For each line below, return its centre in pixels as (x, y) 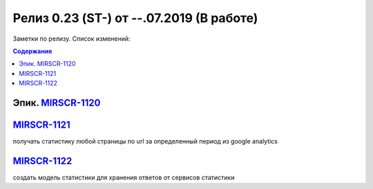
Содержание (32, 51)
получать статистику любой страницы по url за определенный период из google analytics (145, 141)
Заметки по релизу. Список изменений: (71, 39)
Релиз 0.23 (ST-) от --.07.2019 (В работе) (135, 18)
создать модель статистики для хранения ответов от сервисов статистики (124, 177)
